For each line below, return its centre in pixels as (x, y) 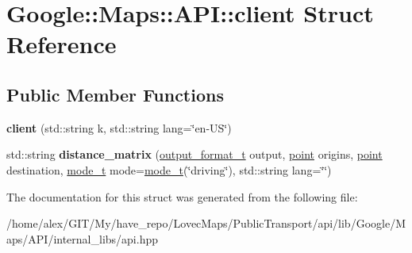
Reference (62, 44)
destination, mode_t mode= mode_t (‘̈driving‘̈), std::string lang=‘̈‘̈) (169, 169)
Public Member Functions (115, 94)
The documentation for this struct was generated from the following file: (182, 196)
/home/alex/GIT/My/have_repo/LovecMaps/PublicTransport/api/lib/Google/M (206, 223)
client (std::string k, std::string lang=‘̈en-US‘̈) (119, 127)
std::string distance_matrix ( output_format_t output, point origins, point (194, 154)
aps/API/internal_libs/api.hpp (83, 238)
